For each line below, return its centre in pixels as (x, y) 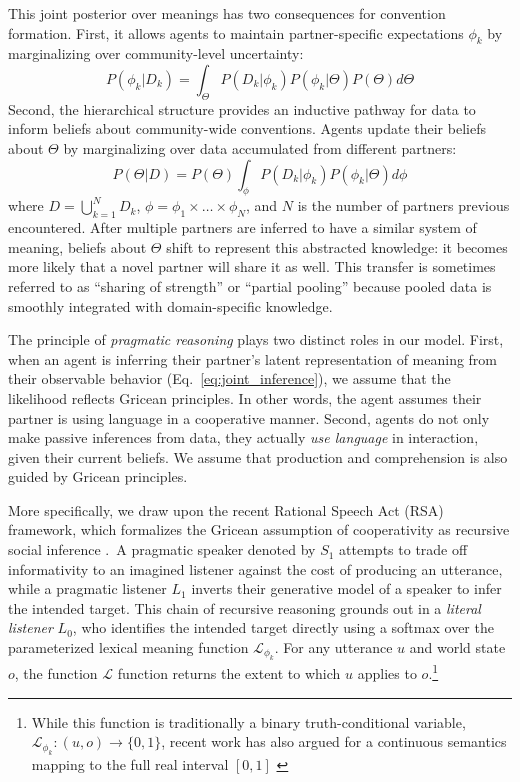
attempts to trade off (403, 549)
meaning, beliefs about (77, 246)
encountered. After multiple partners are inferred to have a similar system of (242, 227)
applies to (387, 673)
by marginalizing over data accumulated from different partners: (260, 147)
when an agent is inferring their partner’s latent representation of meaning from (253, 358)
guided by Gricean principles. (98, 476)
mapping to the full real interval (130, 763)
